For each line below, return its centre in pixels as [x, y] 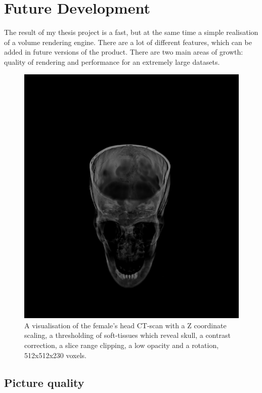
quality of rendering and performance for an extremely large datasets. [112, 61]
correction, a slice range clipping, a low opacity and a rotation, [122, 345]
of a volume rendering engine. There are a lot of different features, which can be [128, 42]
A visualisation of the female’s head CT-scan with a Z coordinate [125, 325]
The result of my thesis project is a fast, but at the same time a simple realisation [131, 32]
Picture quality [44, 382]
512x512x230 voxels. [55, 355]
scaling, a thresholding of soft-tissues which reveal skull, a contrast [127, 335]
